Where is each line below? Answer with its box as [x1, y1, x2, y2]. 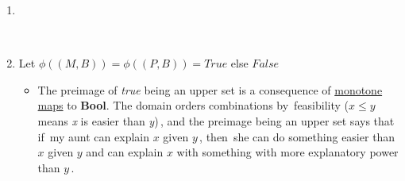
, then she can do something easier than [199, 128, 395, 144]
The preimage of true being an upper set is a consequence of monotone [37, 81, 383, 98]
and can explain [86, 144, 164, 160]
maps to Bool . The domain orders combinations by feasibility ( [37, 97, 349, 114]
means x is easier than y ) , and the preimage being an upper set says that [37, 112, 395, 129]
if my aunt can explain [37, 128, 149, 144]
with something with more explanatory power [176, 144, 399, 160]
